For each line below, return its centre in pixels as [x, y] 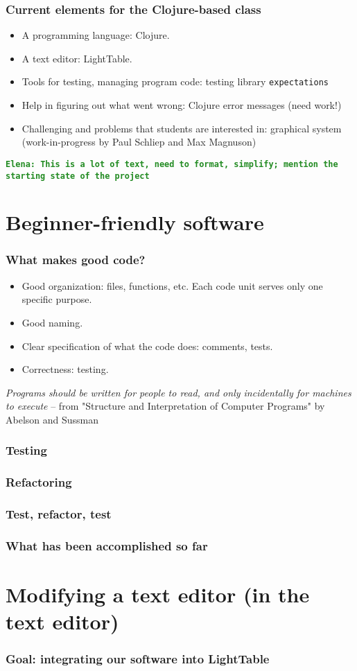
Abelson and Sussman [52, 419]
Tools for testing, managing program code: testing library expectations [175, 81]
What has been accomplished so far [107, 545]
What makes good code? [76, 260]
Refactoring [39, 482]
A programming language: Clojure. [96, 35]
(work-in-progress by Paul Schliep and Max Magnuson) [139, 142]
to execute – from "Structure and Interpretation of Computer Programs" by [165, 406]
